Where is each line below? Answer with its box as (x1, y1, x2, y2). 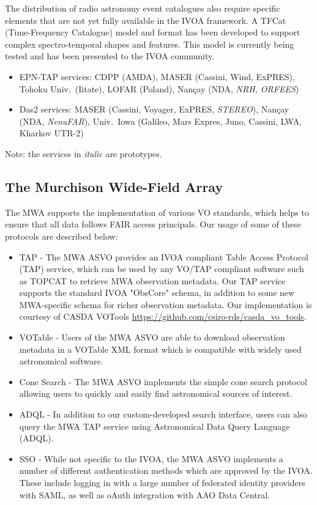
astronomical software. (19, 355, 103, 367)
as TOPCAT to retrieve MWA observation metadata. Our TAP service (19, 274, 286, 287)
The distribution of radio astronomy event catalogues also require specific (5, 2, 280, 14)
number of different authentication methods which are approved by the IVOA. (19, 464, 313, 477)
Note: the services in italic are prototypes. (5, 147, 162, 160)
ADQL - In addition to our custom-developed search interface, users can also (19, 408, 308, 421)
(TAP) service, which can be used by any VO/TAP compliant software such (19, 262, 304, 275)
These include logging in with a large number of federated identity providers (19, 476, 305, 489)
